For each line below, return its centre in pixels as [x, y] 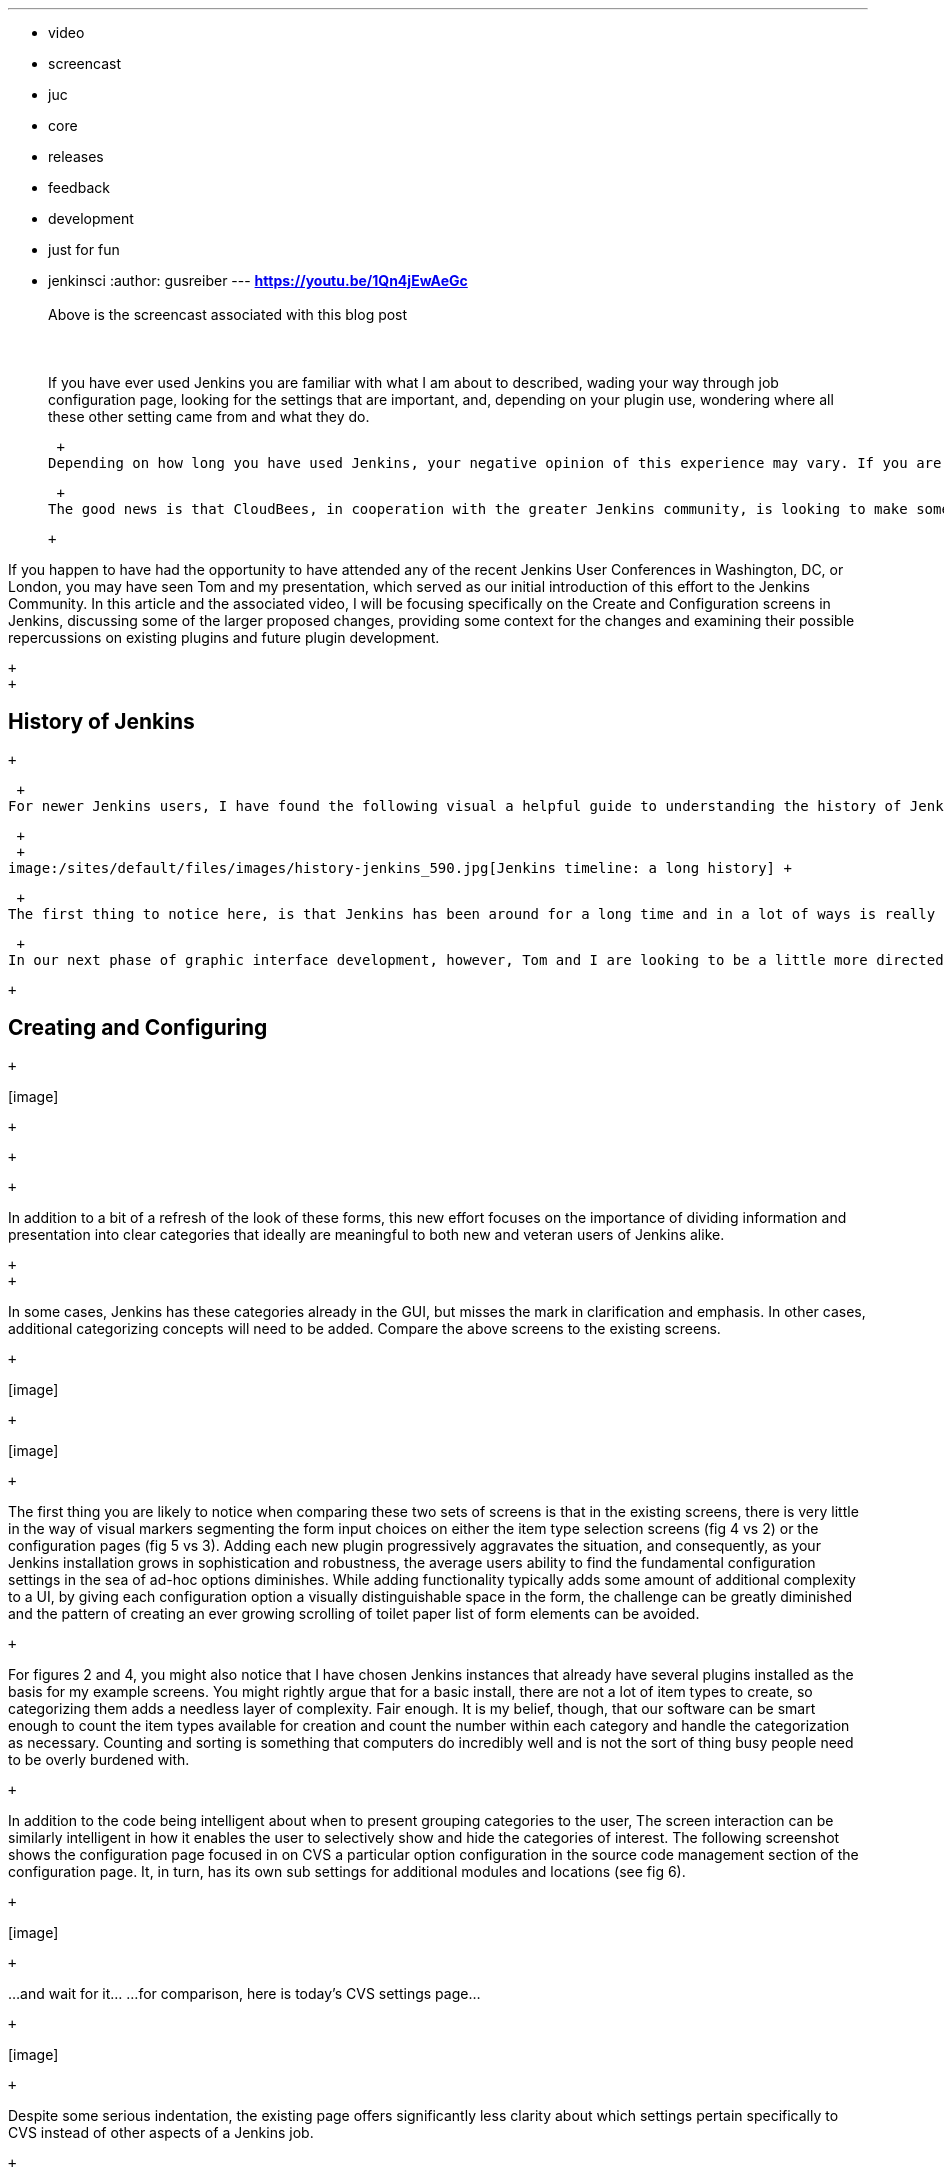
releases [76, 156]
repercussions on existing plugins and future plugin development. [224, 637]
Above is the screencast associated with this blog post [228, 314]
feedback [79, 187]
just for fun [84, 249]
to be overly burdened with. [99, 1759]
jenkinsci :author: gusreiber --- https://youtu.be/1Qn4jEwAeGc [258, 280]
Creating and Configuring [138, 1028]
